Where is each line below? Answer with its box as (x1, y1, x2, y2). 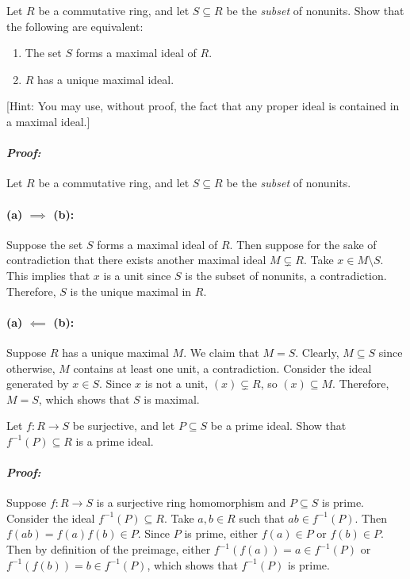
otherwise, (6, 359, 56, 376)
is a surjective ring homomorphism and (96, 494, 286, 511)
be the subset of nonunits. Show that (226, 2, 404, 18)
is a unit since (103, 266, 171, 283)
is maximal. (144, 390, 200, 407)
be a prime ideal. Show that (210, 417, 347, 434)
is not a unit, (144, 375, 209, 392)
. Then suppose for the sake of (229, 236, 377, 252)
